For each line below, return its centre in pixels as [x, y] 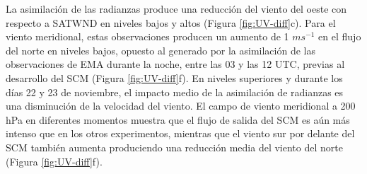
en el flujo [340, 36]
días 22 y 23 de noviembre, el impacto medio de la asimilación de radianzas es [175, 92]
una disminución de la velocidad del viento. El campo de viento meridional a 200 [181, 106]
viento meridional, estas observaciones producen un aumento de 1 [147, 36]
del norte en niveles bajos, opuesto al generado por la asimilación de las [161, 50]
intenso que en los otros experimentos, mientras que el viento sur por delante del [180, 133]
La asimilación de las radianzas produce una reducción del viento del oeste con [176, 8]
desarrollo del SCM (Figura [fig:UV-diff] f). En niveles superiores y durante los [174, 77]
